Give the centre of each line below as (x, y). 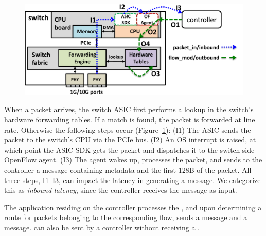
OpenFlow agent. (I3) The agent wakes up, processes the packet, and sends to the (133, 160)
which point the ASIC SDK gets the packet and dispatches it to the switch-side (129, 149)
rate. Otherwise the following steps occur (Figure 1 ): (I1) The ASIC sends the (128, 129)
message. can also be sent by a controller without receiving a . (102, 227)
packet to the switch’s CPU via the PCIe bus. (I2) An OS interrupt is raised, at (130, 140)
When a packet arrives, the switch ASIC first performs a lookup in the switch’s (129, 109)
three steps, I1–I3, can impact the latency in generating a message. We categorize (132, 180)
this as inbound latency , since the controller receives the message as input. (121, 190)
